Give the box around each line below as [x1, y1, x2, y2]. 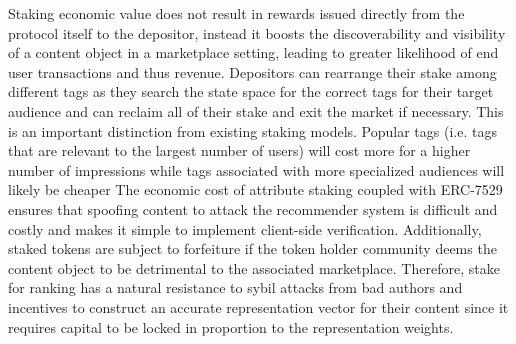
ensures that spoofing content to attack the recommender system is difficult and [8, 198, 498, 219]
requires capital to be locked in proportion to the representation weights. [8, 316, 454, 337]
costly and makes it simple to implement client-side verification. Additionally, [8, 218, 482, 239]
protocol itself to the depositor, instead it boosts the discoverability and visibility [8, 22, 506, 43]
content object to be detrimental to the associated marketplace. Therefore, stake [8, 257, 500, 278]
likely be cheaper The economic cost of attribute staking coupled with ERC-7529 [8, 179, 503, 200]
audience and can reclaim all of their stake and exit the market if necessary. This [8, 100, 504, 121]
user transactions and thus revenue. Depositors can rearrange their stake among [8, 61, 497, 82]
